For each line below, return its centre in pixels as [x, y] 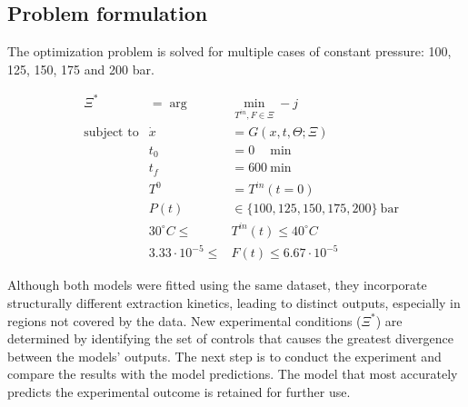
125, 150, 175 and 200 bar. [81, 69]
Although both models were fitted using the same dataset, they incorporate [217, 285]
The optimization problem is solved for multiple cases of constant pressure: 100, [229, 51]
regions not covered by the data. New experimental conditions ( [184, 320]
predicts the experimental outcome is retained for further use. [179, 391]
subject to [111, 132]
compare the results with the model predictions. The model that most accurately [233, 374]
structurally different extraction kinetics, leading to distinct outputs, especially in [234, 302]
